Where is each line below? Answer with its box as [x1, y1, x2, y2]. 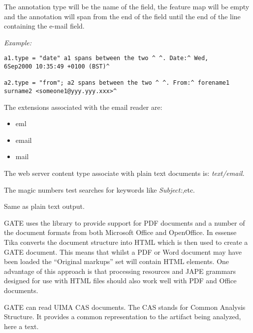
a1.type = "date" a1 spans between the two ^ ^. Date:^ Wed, [4, 55, 209, 62]
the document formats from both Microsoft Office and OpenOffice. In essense [4, 227, 237, 237]
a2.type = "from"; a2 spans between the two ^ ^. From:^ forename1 [4, 79, 230, 87]
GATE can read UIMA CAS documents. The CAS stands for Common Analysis [4, 301, 246, 312]
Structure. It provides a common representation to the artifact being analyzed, [4, 311, 241, 322]
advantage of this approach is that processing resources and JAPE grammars [4, 266, 236, 276]
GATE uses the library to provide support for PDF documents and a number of [4, 217, 245, 228]
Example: [4, 37, 32, 47]
